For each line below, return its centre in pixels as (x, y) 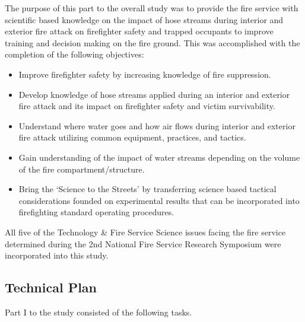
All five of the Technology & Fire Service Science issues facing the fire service (145, 232)
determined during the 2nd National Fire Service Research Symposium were (143, 243)
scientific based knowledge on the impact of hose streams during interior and (144, 19)
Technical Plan (51, 287)
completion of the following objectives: (74, 54)
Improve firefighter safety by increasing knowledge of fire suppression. (145, 74)
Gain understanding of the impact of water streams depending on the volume (159, 157)
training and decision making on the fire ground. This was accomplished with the (152, 42)
